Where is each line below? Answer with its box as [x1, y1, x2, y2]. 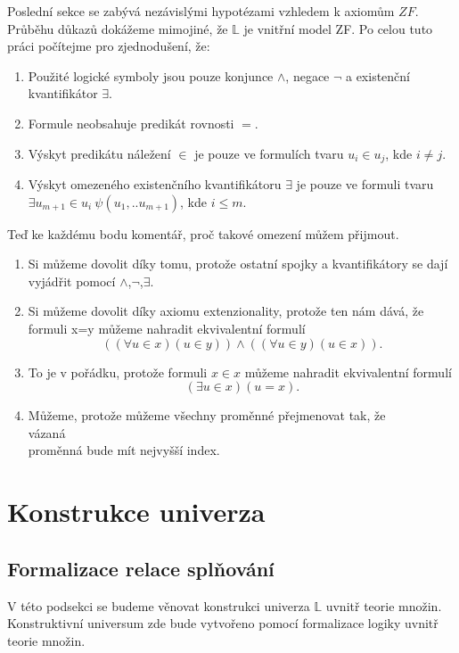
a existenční [345, 66, 411, 85]
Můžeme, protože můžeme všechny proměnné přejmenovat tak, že [28, 406, 386, 425]
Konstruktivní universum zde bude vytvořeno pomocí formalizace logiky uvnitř [7, 614, 439, 632]
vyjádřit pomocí [28, 271, 116, 290]
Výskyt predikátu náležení [28, 144, 171, 162]
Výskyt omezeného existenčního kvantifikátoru [28, 175, 282, 194]
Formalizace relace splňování [7, 554, 275, 582]
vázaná [28, 423, 66, 442]
